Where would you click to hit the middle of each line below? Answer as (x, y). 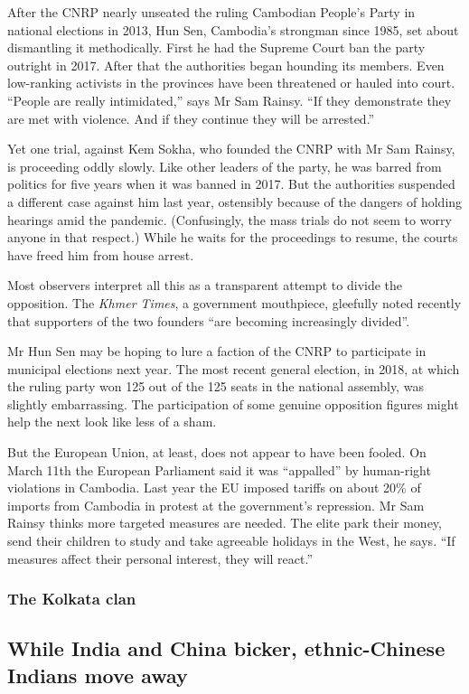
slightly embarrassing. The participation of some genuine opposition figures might (233, 403)
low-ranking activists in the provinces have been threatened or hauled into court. (231, 83)
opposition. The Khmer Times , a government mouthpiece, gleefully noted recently (234, 302)
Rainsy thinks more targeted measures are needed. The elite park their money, (225, 523)
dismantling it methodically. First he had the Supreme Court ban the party (216, 47)
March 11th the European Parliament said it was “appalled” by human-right (219, 469)
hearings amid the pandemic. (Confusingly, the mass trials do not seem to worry (230, 219)
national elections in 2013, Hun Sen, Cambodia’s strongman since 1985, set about (233, 29)
